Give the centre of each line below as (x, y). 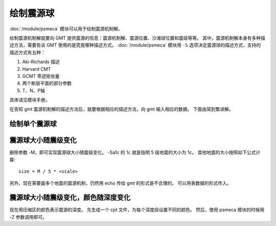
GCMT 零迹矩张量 (41, 76)
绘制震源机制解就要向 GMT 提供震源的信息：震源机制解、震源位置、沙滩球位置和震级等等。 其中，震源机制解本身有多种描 (137, 38)
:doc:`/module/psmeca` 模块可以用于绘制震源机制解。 (66, 29)
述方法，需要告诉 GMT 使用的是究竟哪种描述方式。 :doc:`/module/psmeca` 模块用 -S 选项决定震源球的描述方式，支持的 (135, 45)
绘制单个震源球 (33, 124)
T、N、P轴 (34, 90)
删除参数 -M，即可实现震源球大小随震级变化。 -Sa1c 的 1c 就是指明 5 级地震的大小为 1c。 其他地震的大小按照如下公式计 (135, 152)
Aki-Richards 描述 (41, 62)
